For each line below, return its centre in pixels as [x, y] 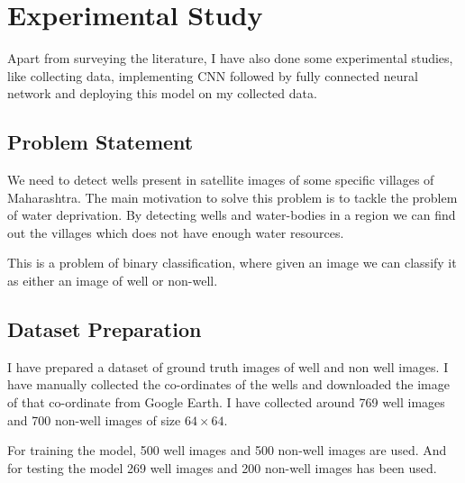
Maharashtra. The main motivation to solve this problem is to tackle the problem [232, 197]
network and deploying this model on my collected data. [162, 93]
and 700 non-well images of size [94, 419]
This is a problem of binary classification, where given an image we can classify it [232, 263]
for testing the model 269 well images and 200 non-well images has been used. [222, 467]
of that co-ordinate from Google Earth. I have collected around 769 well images [226, 402]
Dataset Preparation [105, 329]
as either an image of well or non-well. [113, 281]
